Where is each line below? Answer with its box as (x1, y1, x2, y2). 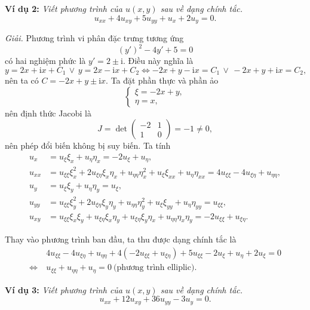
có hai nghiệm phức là (5, 54, 86, 67)
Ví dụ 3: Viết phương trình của (5, 283, 123, 296)
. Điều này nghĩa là (122, 54, 194, 67)
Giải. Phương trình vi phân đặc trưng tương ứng (5, 32, 184, 44)
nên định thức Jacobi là (5, 106, 91, 119)
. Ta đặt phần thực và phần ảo (106, 74, 219, 87)
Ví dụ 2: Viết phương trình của (5, 2, 123, 14)
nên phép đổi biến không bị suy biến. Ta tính (5, 139, 171, 152)
